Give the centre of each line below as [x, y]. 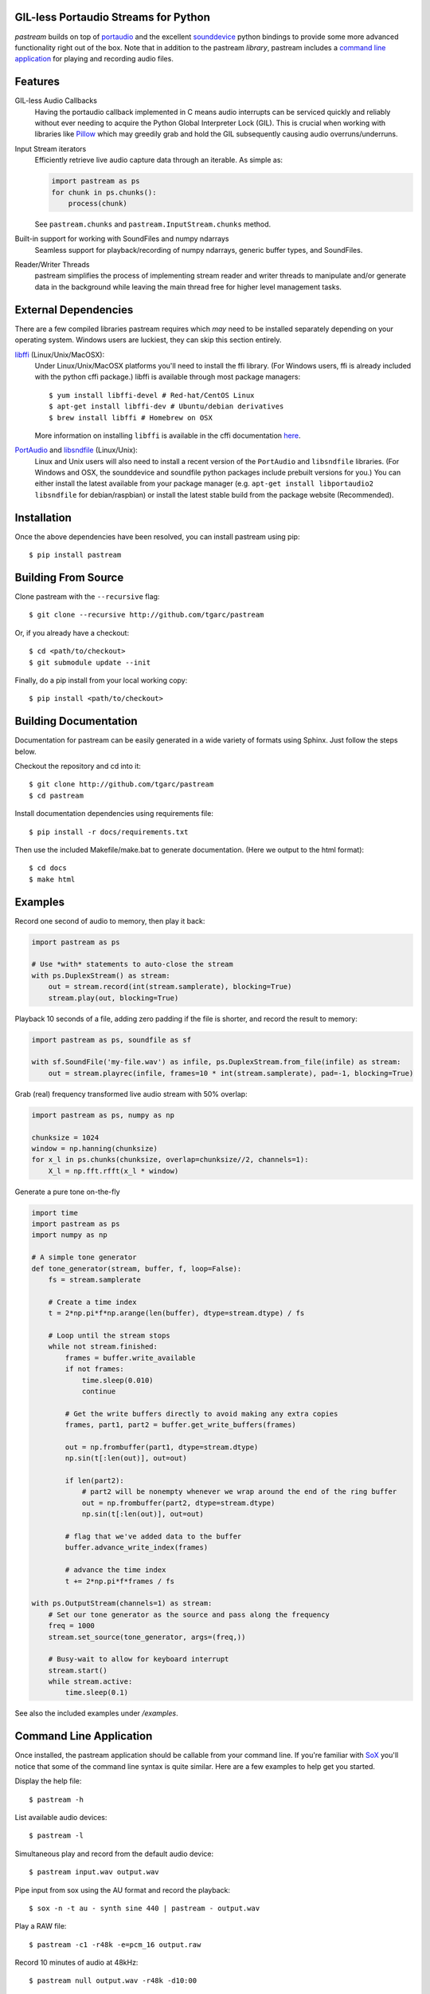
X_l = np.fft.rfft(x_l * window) [113, 1171]
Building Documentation [76, 721]
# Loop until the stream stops [109, 1335]
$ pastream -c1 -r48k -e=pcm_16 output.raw [115, 1945]
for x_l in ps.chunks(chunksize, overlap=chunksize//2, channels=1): [170, 1160]
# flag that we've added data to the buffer [153, 1537]
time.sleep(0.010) [118, 1380]
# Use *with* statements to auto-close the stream [133, 964]
